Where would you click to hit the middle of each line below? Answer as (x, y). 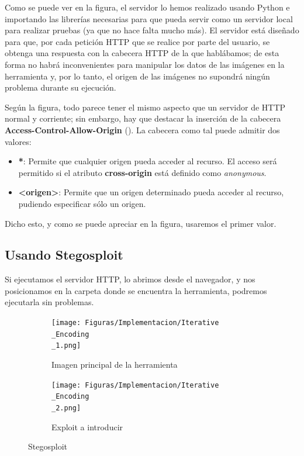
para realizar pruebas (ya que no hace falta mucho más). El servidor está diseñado (152, 30)
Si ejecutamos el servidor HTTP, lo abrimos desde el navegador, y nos (130, 279)
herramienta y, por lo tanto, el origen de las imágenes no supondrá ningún (137, 76)
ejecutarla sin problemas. (49, 302)
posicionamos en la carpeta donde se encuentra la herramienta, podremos (136, 290)
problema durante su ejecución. (61, 87)
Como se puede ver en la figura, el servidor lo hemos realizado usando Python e (147, 7)
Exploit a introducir (87, 426)
